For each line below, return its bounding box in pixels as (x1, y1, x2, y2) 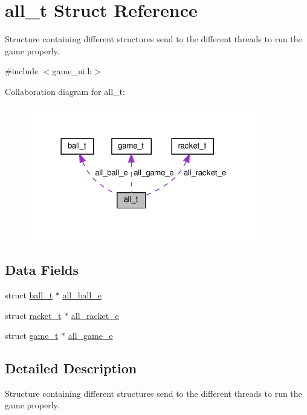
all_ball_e (62, 288, 102, 301)
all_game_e (68, 329, 113, 342)
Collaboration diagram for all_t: (5, 85, 125, 97)
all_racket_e (71, 309, 119, 321)
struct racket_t (5, 309, 62, 321)
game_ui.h (52, 65, 92, 77)
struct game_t (5, 329, 59, 342)
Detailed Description (5, 359, 137, 378)
